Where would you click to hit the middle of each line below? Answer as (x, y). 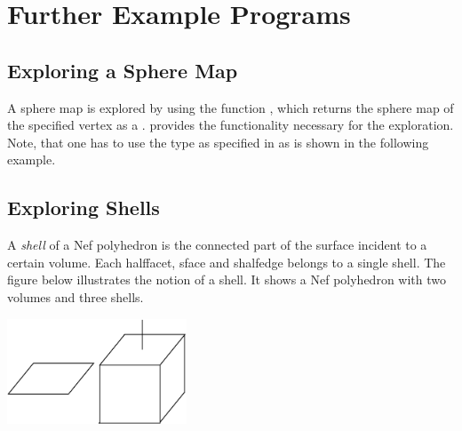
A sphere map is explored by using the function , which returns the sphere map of (231, 107)
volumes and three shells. (76, 296)
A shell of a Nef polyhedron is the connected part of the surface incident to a (217, 245)
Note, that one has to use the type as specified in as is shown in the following (218, 142)
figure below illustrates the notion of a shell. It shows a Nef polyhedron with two (227, 279)
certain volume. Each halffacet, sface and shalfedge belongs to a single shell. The (227, 262)
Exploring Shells (84, 208)
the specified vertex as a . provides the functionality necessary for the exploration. (231, 125)
